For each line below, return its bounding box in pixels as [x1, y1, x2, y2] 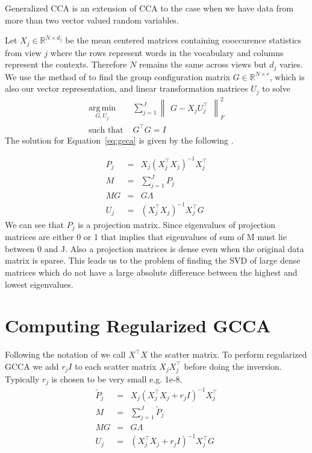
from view [5, 46, 42, 59]
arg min [88, 104, 116, 113]
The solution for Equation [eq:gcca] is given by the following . [5, 133, 234, 146]
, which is [269, 70, 305, 83]
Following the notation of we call [5, 348, 126, 361]
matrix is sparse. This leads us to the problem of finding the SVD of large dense [5, 254, 301, 267]
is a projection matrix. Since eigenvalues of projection [78, 218, 275, 230]
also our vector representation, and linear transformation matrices [5, 82, 248, 95]
